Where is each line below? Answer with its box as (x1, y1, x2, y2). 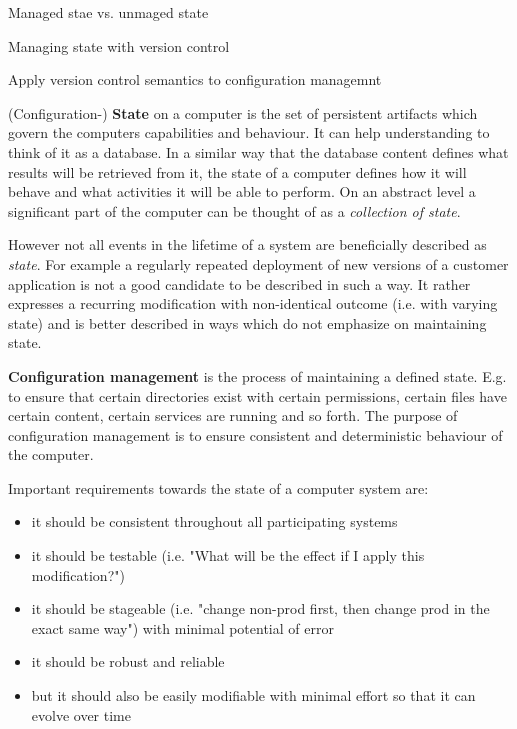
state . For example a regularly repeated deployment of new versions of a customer (8, 253, 509, 274)
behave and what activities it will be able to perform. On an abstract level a (8, 181, 476, 202)
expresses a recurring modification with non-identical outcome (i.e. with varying (8, 293, 498, 314)
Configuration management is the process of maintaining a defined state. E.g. (8, 365, 507, 386)
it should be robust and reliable (31, 651, 225, 672)
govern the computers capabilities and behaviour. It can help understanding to (8, 122, 490, 143)
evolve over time (31, 704, 131, 725)
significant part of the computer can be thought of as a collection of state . (8, 200, 461, 221)
